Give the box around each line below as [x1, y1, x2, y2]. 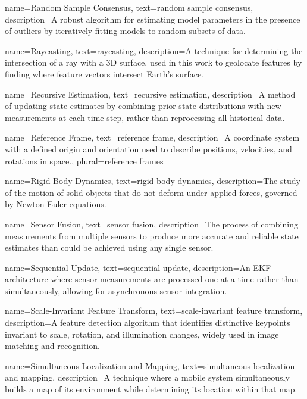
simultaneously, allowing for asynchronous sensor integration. [5, 284, 227, 297]
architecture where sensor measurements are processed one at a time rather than [5, 273, 299, 285]
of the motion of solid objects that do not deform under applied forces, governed [5, 186, 297, 198]
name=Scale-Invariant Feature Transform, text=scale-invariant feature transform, [5, 304, 303, 317]
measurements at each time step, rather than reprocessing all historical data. [5, 111, 285, 123]
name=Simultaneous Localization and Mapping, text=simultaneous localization [5, 359, 295, 372]
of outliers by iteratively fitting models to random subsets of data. [5, 24, 246, 37]
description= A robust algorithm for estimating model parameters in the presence [5, 13, 300, 25]
